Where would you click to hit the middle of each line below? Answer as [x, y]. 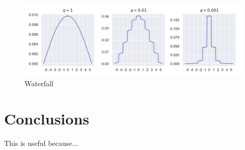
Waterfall [39, 83]
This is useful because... [41, 143]
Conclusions [47, 118]
